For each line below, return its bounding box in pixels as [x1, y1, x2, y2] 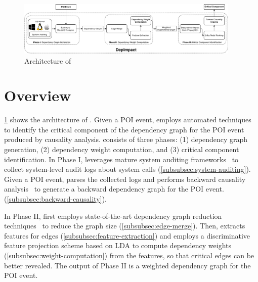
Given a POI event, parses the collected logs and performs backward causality [4, 173, 246, 184]
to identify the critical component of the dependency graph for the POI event [4, 124, 244, 134]
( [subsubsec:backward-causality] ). [4, 194, 107, 204]
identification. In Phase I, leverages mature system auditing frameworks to [4, 154, 239, 164]
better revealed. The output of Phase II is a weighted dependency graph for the [4, 260, 251, 270]
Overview [4, 85, 71, 106]
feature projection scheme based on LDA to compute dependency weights [4, 240, 232, 251]
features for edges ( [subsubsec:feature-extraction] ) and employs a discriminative [4, 230, 250, 241]
